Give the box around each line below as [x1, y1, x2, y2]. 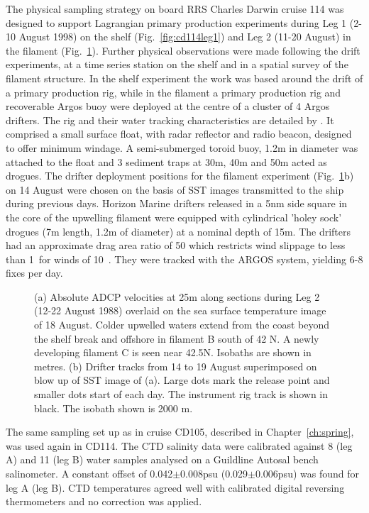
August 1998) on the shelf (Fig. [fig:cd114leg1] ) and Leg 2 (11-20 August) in [18, 29, 351, 44]
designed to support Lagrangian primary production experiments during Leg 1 [6, 15, 347, 30]
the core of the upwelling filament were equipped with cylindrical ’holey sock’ [6, 209, 342, 224]
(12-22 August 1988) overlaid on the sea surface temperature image [34, 303, 326, 318]
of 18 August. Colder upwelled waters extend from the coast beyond [34, 317, 330, 332]
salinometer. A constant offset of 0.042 [6, 466, 173, 480]
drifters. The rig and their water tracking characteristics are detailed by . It [6, 112, 334, 127]
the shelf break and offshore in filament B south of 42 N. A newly [34, 331, 319, 346]
